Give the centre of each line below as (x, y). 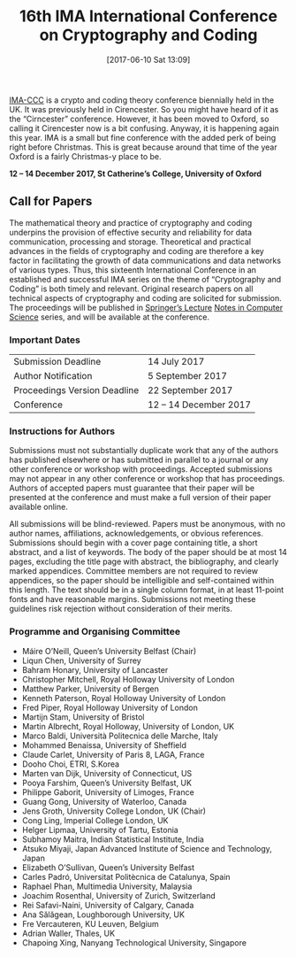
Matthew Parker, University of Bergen (90, 689)
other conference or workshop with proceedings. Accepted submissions (141, 469)
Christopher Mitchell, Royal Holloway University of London (128, 679)
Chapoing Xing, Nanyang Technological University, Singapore (134, 942)
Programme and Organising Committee (95, 632)
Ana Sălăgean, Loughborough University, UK (103, 915)
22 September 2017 (190, 390)
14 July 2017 (176, 362)
